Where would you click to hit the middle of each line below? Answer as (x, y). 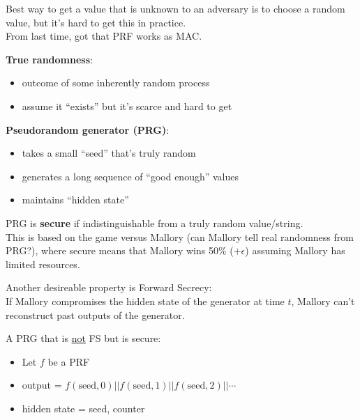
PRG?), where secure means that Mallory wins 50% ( (120, 250)
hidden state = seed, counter (83, 408)
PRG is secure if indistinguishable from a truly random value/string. (155, 223)
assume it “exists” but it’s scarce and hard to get (127, 106)
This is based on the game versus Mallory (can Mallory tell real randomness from (180, 236)
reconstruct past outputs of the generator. (95, 314)
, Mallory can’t (323, 301)
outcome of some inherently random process (116, 83)
